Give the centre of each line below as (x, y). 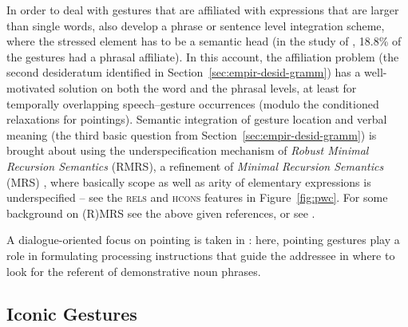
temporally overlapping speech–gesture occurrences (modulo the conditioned (193, 103)
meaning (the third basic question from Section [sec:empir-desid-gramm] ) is (192, 134)
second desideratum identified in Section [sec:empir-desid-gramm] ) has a (184, 72)
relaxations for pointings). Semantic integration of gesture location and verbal (197, 119)
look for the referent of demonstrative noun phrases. (134, 271)
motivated (31, 87)
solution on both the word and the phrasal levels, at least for (208, 87)
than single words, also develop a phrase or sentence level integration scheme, (196, 25)
